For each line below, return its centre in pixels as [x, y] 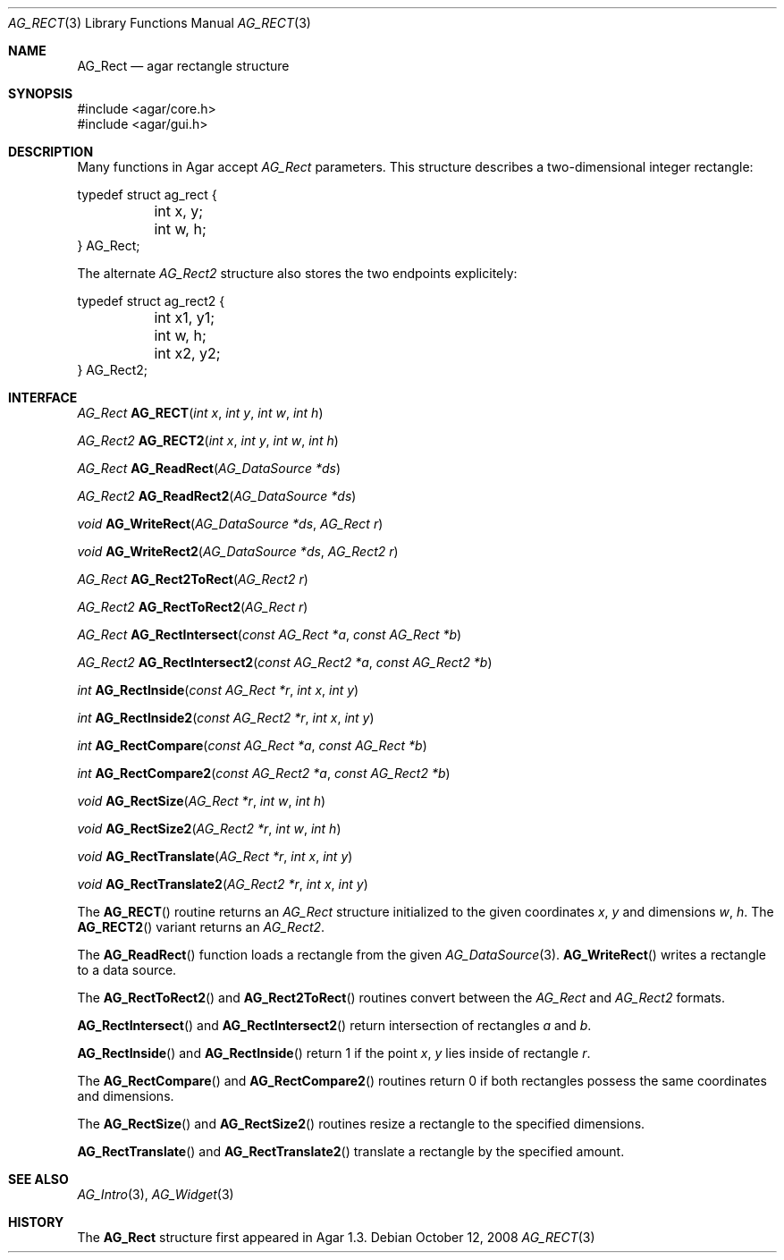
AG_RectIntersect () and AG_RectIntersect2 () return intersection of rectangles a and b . [334, 1025]
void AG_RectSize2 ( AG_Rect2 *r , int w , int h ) [209, 829]
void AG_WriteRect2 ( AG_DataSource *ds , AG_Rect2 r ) [238, 551]
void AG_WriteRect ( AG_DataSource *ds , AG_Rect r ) [230, 524]
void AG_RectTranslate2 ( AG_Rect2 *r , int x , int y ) [223, 884]
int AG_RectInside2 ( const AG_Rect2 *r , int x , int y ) [226, 718]
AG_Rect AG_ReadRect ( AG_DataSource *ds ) [209, 468]
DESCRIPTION [51, 152]
